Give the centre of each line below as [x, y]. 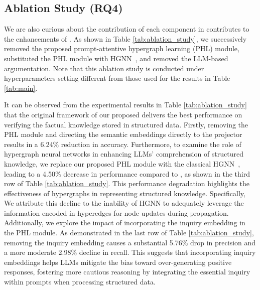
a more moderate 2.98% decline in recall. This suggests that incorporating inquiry [130, 252]
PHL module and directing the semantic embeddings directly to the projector [123, 134]
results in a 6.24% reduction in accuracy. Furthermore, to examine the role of [123, 144]
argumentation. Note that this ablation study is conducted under [104, 68]
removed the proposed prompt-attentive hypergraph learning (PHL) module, [122, 48]
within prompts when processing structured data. [80, 282]
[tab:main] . [21, 88]
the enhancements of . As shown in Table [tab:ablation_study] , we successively [125, 38]
